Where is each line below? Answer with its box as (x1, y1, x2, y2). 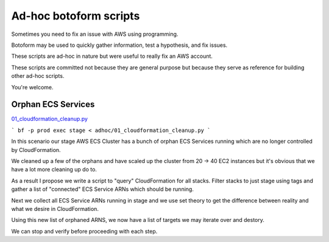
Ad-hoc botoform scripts (11, 9, 140, 22)
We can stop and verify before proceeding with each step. (11, 227, 158, 235)
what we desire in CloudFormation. (11, 205, 99, 212)
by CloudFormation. (11, 146, 61, 153)
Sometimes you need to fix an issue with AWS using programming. (11, 30, 179, 38)
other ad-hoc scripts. (11, 72, 65, 80)
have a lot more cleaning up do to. (11, 166, 97, 173)
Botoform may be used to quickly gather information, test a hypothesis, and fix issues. (11, 41, 228, 49)
